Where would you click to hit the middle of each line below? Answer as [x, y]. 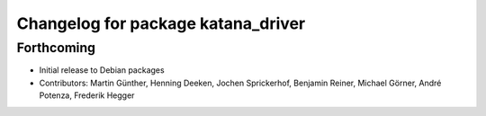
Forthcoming [56, 48]
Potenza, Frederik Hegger [87, 95]
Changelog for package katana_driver [161, 23]
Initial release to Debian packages [102, 70]
